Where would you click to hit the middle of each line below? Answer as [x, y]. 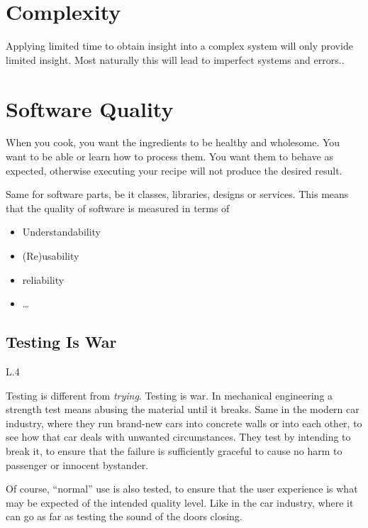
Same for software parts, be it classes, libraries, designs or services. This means [177, 194]
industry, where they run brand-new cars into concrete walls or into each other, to [184, 423]
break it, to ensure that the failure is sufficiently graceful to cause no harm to [174, 450]
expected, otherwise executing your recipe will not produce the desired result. [174, 170]
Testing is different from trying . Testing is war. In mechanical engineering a [169, 395]
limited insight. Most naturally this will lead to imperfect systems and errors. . [175, 59]
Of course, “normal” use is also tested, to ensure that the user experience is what [182, 489]
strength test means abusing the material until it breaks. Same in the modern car [183, 409]
